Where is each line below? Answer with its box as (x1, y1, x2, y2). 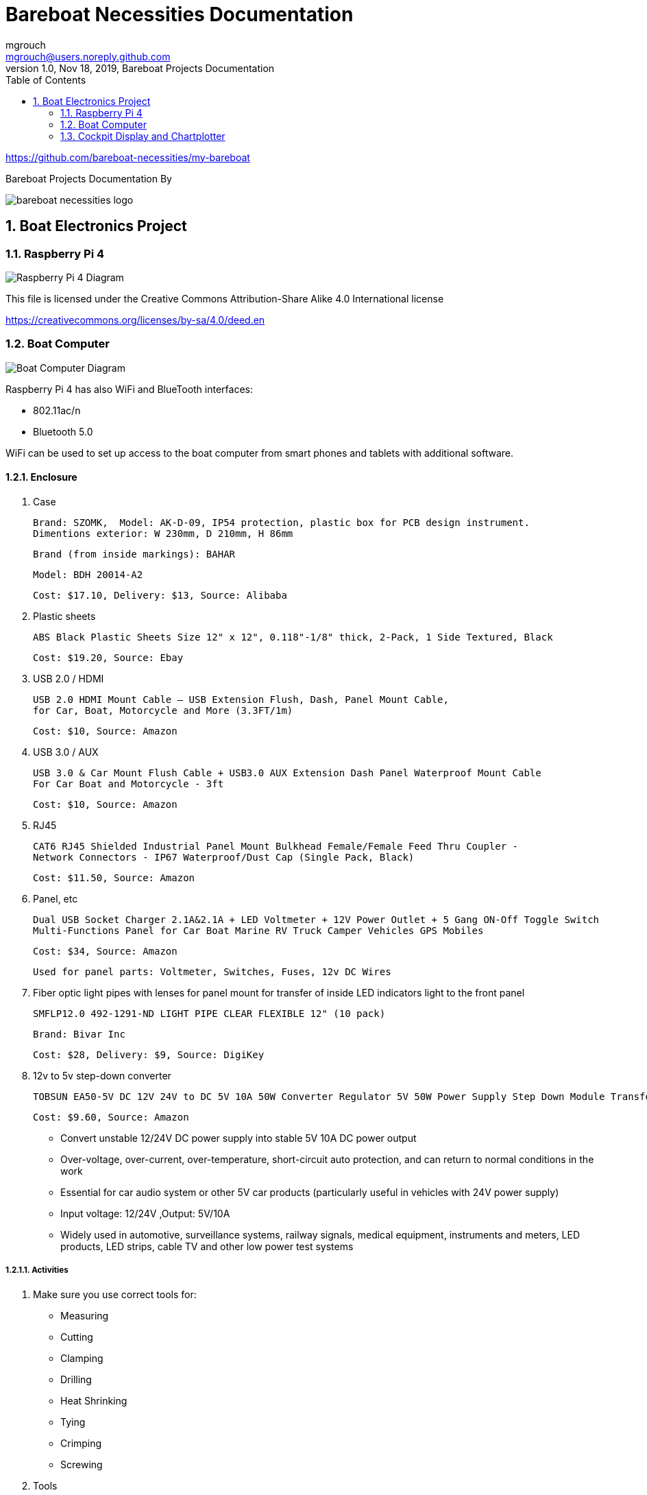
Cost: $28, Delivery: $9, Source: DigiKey (33, 1049, 265, 1060)
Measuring (60, 1309, 109, 1321)
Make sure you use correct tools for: (33, 1288, 197, 1300)
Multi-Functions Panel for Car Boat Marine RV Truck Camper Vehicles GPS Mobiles (33, 924, 484, 936)
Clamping (60, 1352, 103, 1364)
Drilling (60, 1373, 92, 1385)
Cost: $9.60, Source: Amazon (33, 1111, 189, 1123)
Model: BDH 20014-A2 (33, 569, 143, 580)
